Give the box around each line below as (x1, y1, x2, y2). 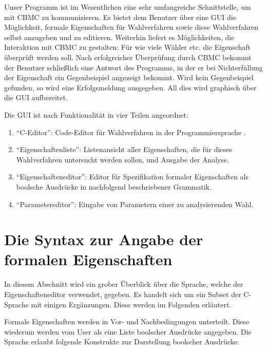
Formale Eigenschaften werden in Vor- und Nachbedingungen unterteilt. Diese (4, 316, 250, 327)
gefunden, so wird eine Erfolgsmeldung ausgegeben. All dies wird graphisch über (4, 82, 257, 93)
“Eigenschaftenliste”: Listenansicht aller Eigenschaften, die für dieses (16, 144, 232, 155)
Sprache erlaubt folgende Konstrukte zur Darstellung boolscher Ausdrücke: (4, 336, 239, 347)
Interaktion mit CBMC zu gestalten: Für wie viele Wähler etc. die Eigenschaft (4, 42, 251, 52)
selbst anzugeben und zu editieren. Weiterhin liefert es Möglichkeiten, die (4, 31, 235, 42)
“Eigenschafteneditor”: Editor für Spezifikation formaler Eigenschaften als (16, 171, 249, 182)
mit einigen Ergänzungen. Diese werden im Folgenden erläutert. (31, 299, 232, 309)
